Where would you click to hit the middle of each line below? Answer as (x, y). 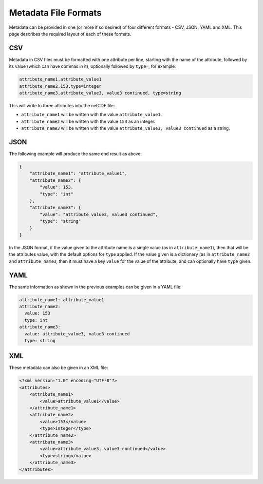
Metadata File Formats (55, 13)
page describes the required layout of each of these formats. (70, 34)
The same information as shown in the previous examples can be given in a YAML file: (95, 287)
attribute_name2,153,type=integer (60, 86)
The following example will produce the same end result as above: (75, 154)
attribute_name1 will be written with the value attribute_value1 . (92, 115)
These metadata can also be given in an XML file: (58, 368)
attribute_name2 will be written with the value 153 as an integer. (88, 121)
